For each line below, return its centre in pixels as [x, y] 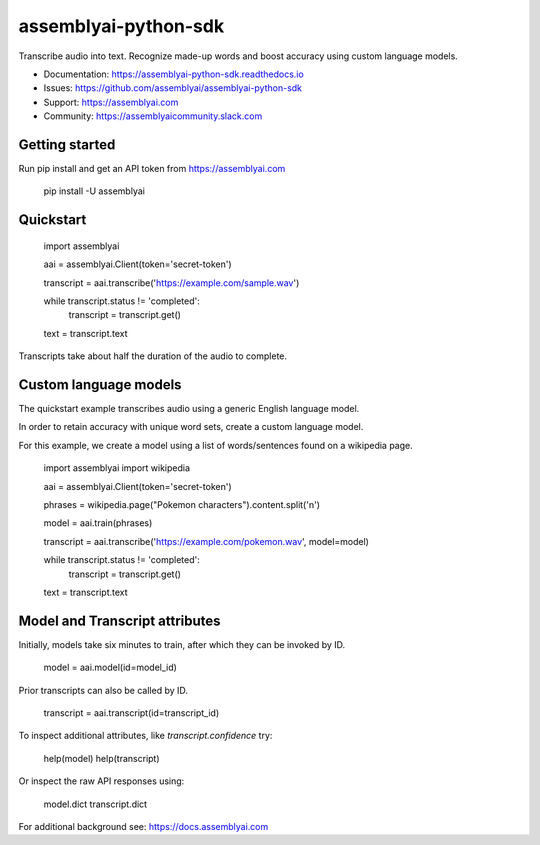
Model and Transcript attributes [119, 620]
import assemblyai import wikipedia [116, 468]
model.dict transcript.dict [95, 804]
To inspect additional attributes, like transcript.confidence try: [145, 736]
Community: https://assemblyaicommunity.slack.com [153, 116]
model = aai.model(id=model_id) [110, 667]
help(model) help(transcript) [101, 758]
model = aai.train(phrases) [98, 523]
